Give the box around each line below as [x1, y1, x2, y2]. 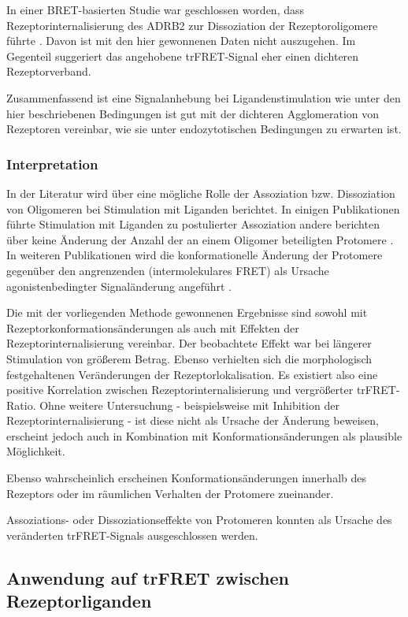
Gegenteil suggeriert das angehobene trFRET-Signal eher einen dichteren [6, 47, 359, 64]
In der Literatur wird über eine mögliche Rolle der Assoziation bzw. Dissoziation [6, 184, 395, 201]
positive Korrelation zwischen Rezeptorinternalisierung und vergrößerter [6, 381, 354, 398]
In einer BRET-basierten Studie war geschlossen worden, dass [6, 2, 304, 17]
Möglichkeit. [6, 443, 65, 459]
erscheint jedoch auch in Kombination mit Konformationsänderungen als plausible [6, 427, 402, 444]
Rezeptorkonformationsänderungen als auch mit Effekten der [6, 319, 299, 336]
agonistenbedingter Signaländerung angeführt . [6, 277, 232, 294]
